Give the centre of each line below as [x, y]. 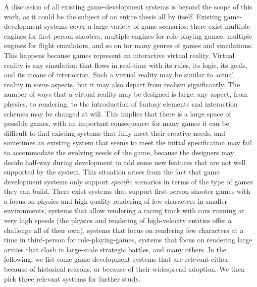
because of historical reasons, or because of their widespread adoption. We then [124, 269]
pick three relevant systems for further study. [72, 278]
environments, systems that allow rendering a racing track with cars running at [124, 210]
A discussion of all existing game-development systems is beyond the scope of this [128, 6]
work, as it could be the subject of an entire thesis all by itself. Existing [113, 16]
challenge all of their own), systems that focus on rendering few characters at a [124, 230]
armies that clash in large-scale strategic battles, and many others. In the [115, 249]
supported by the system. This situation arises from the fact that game [112, 172]
